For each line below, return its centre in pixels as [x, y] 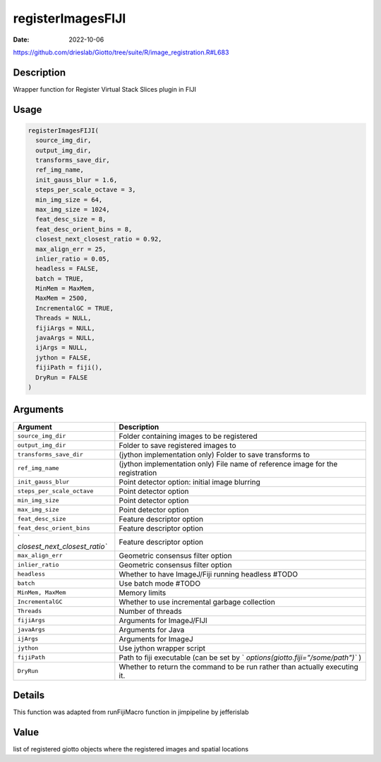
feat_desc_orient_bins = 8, [84, 229]
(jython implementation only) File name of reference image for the [228, 464]
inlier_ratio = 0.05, [73, 259]
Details [29, 695]
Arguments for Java [152, 629]
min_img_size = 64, [69, 200]
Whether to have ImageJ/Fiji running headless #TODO [208, 574]
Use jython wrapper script [162, 648]
